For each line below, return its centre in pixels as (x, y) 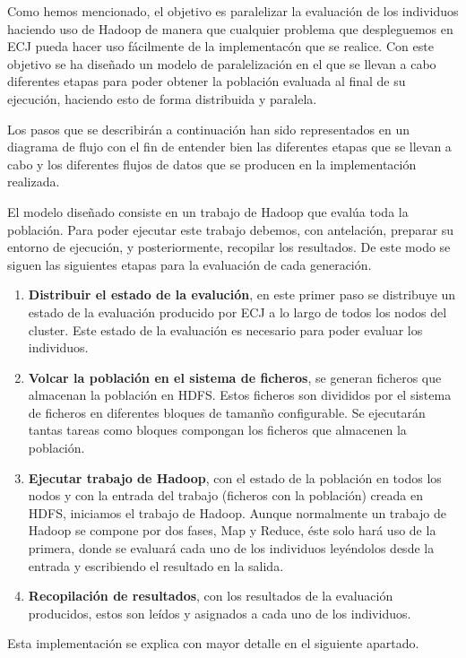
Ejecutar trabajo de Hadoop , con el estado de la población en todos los (235, 477)
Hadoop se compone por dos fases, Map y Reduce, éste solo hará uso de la (232, 530)
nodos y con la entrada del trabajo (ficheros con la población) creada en (225, 495)
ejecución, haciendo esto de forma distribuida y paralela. (162, 98)
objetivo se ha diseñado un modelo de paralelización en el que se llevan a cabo (222, 63)
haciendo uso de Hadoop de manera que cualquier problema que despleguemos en (230, 28)
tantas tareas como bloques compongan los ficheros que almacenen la (217, 430)
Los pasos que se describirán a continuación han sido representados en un (208, 129)
